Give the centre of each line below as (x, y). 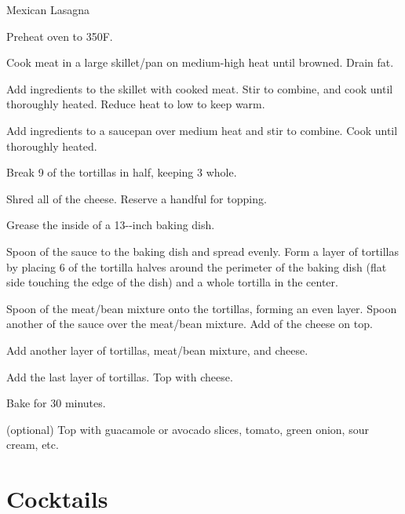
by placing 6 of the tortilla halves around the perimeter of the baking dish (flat (197, 266)
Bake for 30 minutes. (56, 403)
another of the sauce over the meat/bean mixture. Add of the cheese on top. (190, 324)
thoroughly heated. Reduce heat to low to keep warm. (136, 104)
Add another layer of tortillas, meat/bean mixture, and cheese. (157, 350)
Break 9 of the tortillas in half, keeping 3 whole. (122, 172)
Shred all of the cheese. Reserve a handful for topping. (137, 198)
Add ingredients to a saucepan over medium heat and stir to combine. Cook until (202, 130)
